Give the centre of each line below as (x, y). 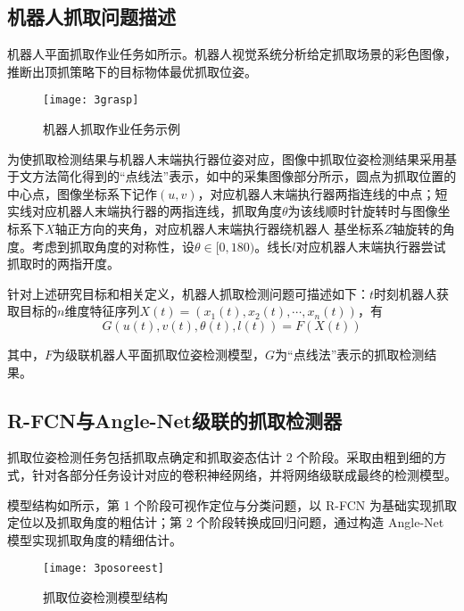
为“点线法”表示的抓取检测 (350, 354)
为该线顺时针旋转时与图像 (363, 211)
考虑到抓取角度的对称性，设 (113, 246)
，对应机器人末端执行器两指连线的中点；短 (323, 193)
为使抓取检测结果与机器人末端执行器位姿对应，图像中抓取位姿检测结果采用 (226, 158)
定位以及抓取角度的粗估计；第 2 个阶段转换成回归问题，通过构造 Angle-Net (226, 522)
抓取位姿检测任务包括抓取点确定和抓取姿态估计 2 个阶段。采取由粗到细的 (221, 457)
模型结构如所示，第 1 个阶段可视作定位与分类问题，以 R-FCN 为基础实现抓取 (232, 504)
